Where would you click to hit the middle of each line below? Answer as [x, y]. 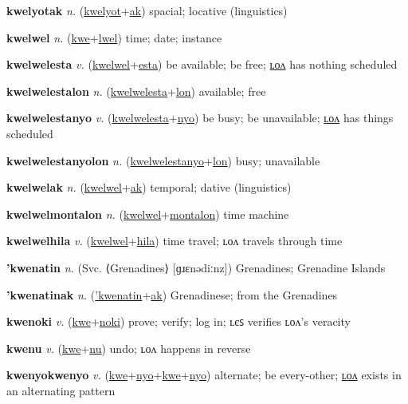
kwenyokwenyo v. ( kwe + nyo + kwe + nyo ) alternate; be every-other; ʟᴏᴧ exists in [204, 375]
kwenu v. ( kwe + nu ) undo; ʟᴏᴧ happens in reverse [129, 348]
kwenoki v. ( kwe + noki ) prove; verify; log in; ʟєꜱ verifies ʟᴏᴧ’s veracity [178, 321]
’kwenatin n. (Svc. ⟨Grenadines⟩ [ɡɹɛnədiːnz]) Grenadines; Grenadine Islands [196, 267]
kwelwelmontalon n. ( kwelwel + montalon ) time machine [148, 214]
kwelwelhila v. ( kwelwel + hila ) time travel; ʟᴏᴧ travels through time [175, 241]
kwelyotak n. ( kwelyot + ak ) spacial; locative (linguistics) [147, 10]
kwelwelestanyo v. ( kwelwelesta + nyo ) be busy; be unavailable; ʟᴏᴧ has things [200, 118]
